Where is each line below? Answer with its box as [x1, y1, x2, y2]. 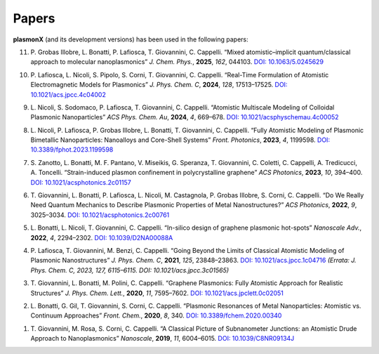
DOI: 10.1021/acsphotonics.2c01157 [30, 178, 131, 186]
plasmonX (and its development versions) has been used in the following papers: [13, 35, 248, 44]
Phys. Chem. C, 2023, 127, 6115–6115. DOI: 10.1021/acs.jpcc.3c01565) [30, 265, 230, 274]
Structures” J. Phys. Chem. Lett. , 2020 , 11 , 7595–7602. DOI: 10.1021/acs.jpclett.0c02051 [30, 289, 284, 297]
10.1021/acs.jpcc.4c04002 [30, 90, 107, 98]
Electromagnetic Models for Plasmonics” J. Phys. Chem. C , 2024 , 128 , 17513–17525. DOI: [30, 81, 288, 89]
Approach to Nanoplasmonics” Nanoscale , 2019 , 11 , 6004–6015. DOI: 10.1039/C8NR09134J [30, 334, 295, 343]
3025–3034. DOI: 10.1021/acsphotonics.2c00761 [30, 211, 170, 219]
